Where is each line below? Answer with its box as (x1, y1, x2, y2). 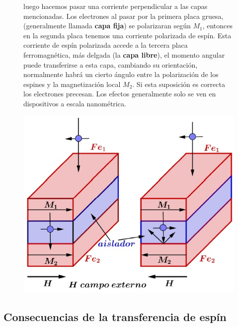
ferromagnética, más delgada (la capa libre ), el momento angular (23, 49, 225, 60)
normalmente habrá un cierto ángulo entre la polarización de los (23, 69, 219, 80)
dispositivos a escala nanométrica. (23, 98, 126, 108)
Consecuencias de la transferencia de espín (3, 309, 227, 325)
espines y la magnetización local (23, 79, 121, 89)
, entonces (202, 20, 233, 31)
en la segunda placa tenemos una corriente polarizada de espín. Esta (23, 30, 232, 40)
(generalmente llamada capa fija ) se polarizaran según (23, 20, 191, 31)
